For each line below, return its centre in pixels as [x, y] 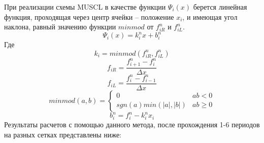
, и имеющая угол [210, 16]
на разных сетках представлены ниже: [63, 134]
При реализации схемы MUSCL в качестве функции [85, 7]
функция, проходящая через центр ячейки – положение [89, 16]
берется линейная [220, 7]
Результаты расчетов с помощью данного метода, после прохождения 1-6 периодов [132, 124]
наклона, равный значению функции [60, 27]
